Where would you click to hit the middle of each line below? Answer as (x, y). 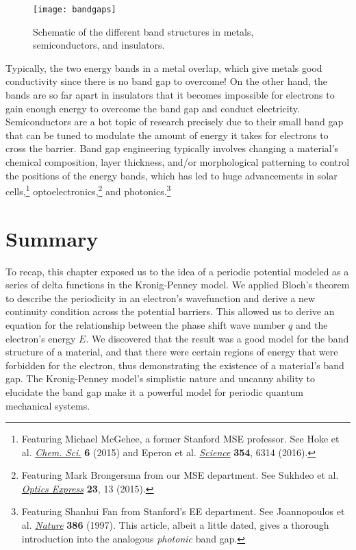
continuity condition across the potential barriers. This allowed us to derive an (170, 311)
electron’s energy (41, 338)
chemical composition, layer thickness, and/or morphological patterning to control (178, 162)
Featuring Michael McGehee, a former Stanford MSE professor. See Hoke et (180, 439)
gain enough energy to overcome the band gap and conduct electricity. (153, 108)
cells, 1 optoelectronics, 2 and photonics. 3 (88, 190)
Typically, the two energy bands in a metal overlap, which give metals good (164, 67)
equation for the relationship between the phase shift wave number (145, 324)
